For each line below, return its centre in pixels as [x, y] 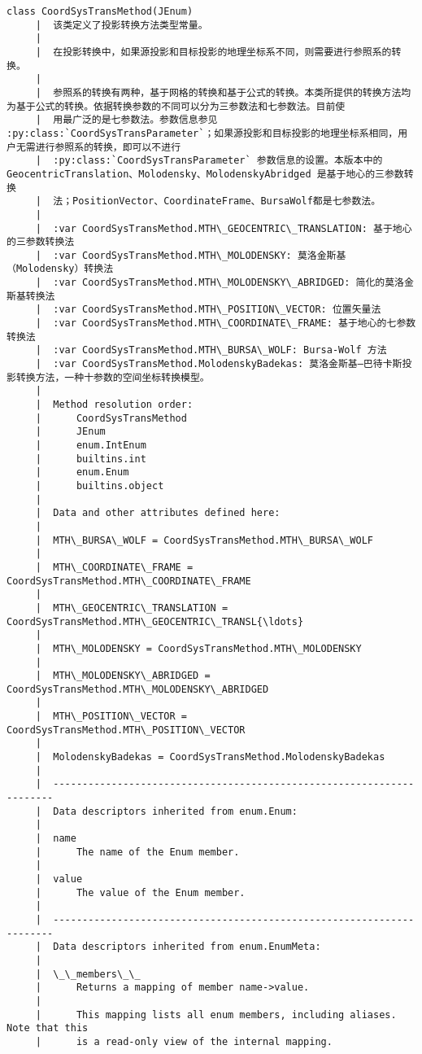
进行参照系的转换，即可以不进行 [108, 147]
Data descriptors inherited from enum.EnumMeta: [187, 947]
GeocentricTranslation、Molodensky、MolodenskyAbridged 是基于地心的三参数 [205, 174]
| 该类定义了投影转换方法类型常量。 [122, 25]
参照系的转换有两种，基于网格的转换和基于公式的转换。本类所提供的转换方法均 [232, 92]
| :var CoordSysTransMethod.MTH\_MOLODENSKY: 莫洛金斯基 [191, 255]
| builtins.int [91, 459]
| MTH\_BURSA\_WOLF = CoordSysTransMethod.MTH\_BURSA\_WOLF [204, 540]
